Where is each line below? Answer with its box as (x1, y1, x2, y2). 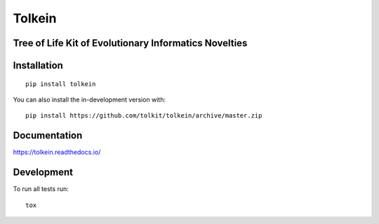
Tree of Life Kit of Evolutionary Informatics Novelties (13, 37, 248, 49)
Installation (13, 59, 63, 71)
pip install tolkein (25, 80, 96, 87)
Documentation (13, 129, 83, 141)
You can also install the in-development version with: (13, 95, 166, 104)
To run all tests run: (13, 185, 69, 193)
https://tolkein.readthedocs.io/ (13, 148, 101, 157)
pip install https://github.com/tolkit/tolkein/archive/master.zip (25, 112, 262, 120)
